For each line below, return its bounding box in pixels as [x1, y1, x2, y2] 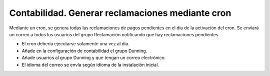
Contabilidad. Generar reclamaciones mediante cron [9, 7, 231, 18]
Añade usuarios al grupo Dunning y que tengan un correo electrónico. [21, 55, 166, 61]
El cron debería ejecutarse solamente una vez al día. [21, 41, 129, 47]
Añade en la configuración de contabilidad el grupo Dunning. [21, 48, 147, 54]
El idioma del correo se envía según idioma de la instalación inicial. [21, 62, 159, 68]
